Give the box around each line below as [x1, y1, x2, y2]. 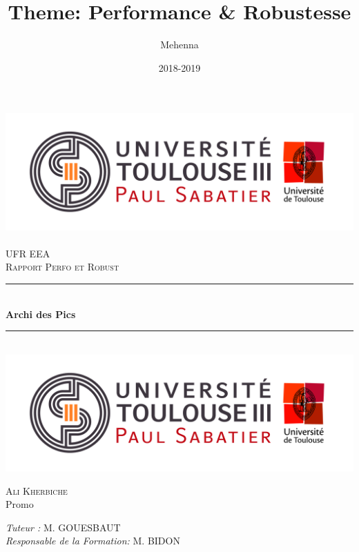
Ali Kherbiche [6, 483, 68, 497]
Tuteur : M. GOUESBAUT [6, 520, 121, 534]
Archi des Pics [6, 306, 76, 321]
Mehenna [160, 37, 199, 52]
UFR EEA [6, 246, 50, 260]
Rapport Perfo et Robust [6, 259, 119, 274]
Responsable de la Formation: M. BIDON [6, 533, 180, 548]
